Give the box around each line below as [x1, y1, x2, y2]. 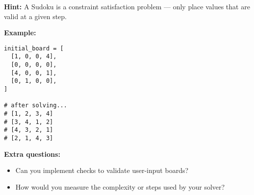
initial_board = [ [4, 45, 64, 52]
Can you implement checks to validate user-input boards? [15, 165, 189, 175]
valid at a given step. [4, 11, 67, 21]
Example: [4, 27, 36, 38]
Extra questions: [4, 148, 60, 159]
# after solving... [4, 102, 67, 109]
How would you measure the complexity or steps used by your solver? [15, 181, 225, 192]
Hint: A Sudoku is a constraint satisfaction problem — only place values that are [4, 1, 250, 11]
